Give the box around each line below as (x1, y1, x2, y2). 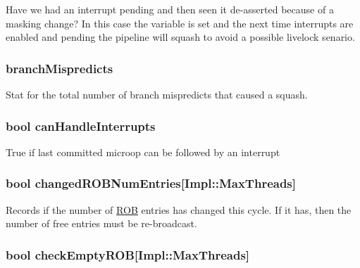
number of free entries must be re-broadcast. (6, 216, 197, 231)
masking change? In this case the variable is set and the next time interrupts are (6, 15, 354, 30)
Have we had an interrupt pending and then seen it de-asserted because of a (6, 2, 334, 16)
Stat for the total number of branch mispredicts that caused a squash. (6, 87, 308, 101)
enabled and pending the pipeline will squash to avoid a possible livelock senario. (6, 30, 355, 44)
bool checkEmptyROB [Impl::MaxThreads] (6, 245, 250, 263)
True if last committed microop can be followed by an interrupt (6, 144, 280, 159)
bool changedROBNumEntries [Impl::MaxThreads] (6, 174, 297, 192)
